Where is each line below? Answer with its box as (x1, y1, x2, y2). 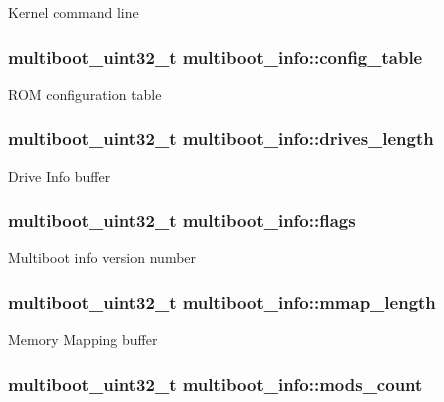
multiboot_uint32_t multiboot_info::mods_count (8, 371, 423, 396)
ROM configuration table (8, 83, 162, 104)
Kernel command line (8, 2, 139, 22)
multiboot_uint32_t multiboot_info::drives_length (8, 126, 434, 151)
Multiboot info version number (8, 247, 197, 268)
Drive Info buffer (8, 165, 111, 186)
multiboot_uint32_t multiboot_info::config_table (8, 44, 423, 69)
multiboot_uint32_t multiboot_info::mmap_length (8, 289, 436, 314)
